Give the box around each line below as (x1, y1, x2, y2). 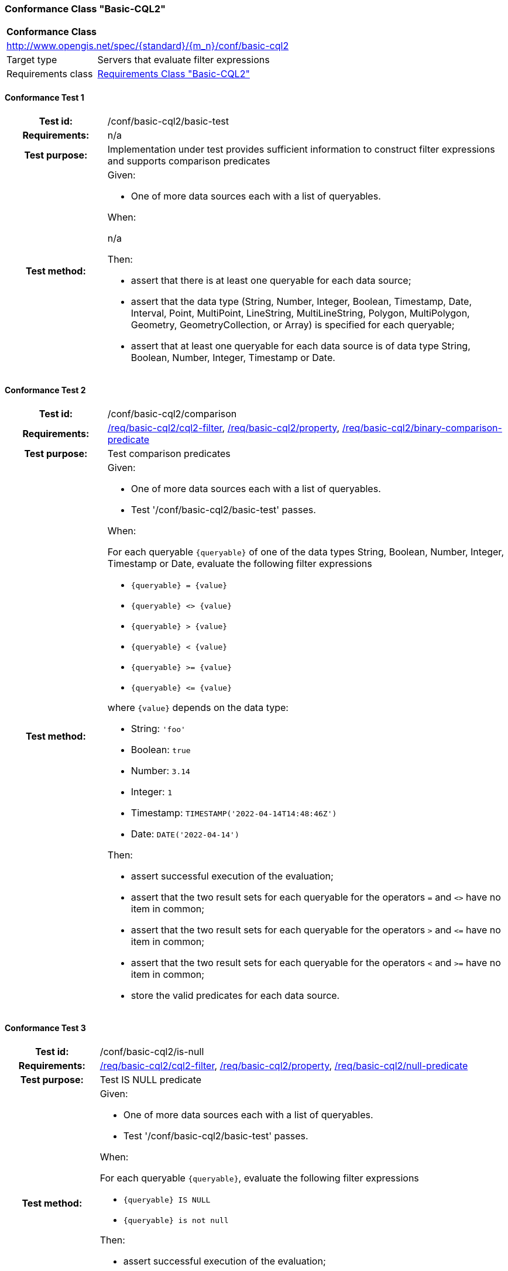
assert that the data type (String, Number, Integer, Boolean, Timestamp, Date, (131, 295, 472, 307)
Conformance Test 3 (5, 1023, 86, 1033)
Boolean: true (131, 743, 191, 755)
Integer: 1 (131, 785, 173, 798)
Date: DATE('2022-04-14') (131, 827, 239, 840)
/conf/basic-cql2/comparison (107, 407, 237, 420)
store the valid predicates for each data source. (131, 989, 340, 1001)
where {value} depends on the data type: (107, 701, 289, 713)
